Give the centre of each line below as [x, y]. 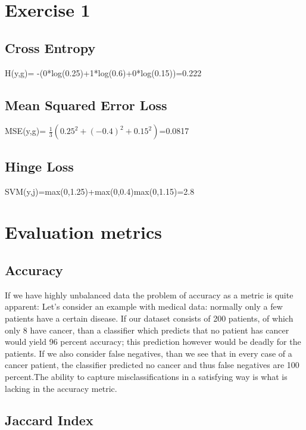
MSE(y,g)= [26, 131]
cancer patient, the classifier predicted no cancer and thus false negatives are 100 [152, 365]
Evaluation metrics [83, 232]
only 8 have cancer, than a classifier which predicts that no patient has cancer [147, 330]
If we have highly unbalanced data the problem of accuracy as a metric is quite [149, 295]
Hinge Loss [39, 166]
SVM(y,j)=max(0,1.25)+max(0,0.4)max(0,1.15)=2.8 [100, 191]
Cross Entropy [50, 47]
